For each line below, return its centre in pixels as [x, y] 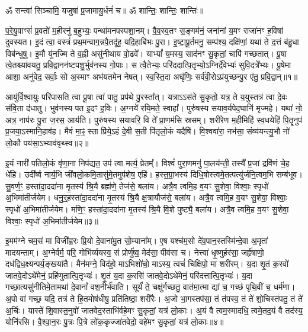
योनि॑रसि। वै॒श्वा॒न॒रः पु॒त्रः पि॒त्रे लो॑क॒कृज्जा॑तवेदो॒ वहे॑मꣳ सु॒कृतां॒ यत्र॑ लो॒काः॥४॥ [115, 322]
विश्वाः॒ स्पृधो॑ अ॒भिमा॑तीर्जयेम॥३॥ [52, 220]
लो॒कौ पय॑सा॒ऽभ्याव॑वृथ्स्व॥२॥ [47, 142]
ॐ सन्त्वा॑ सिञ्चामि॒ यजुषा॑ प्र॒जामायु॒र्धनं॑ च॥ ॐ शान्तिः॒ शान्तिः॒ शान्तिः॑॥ [105, 10]
